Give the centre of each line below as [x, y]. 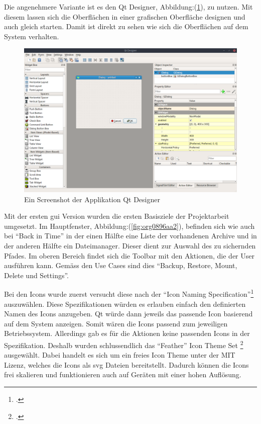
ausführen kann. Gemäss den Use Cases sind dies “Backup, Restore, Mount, [121, 265]
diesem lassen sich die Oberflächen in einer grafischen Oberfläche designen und [125, 16]
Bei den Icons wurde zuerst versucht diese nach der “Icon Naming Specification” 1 [129, 293]
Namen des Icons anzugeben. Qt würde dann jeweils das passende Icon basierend [128, 314]
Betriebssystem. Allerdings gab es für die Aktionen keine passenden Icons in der [127, 333]
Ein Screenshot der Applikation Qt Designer [92, 199]
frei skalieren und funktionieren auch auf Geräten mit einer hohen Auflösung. [123, 374]
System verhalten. [32, 36]
